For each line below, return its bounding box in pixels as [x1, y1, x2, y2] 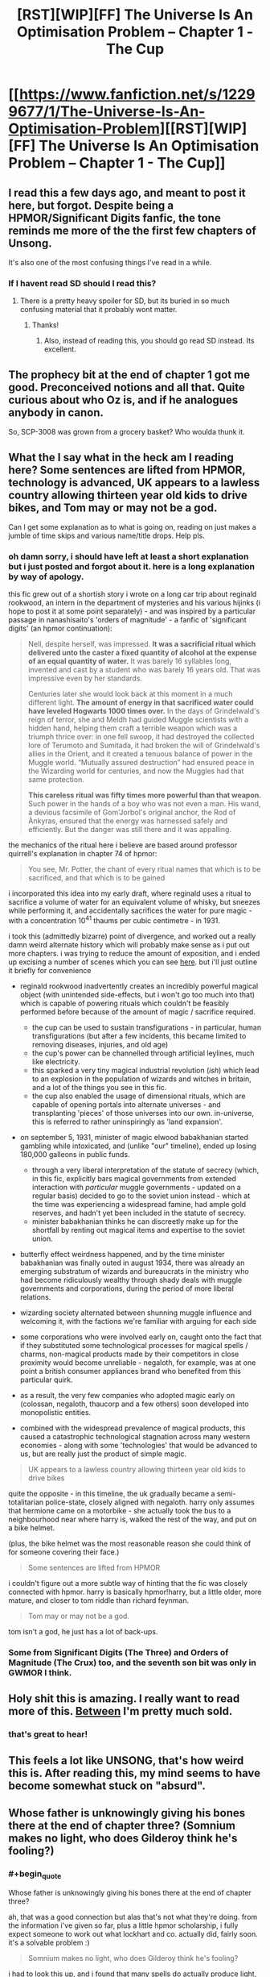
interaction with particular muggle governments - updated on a [31, 1182, 241, 1192]
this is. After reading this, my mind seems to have [8, 1766, 261, 1779]
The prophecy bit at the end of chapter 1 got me [8, 368, 251, 381]
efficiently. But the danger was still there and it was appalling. [27, 825, 231, 835]
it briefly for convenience [8, 965, 92, 975]
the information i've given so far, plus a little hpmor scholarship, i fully [8, 1921, 239, 1930]
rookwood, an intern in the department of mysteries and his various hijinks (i [8, 598, 261, 608]
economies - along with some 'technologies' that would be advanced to [19, 1440, 258, 1450]
